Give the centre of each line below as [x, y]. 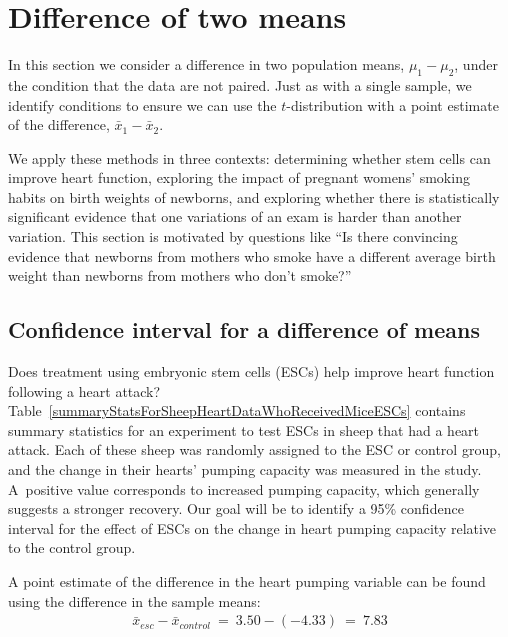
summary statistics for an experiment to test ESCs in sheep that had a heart [244, 429]
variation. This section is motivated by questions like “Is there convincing [233, 236]
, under [476, 64]
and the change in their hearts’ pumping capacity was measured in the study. [245, 469]
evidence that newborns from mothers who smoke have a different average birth [252, 255]
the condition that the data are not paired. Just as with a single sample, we [240, 84]
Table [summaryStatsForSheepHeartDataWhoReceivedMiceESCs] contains [237, 410]
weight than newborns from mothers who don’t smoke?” [180, 275]
